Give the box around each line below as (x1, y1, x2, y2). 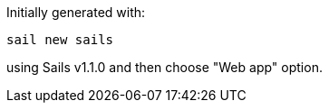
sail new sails (6, 32, 114, 47)
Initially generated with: (6, 5, 146, 20)
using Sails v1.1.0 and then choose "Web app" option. (6, 60, 323, 75)
